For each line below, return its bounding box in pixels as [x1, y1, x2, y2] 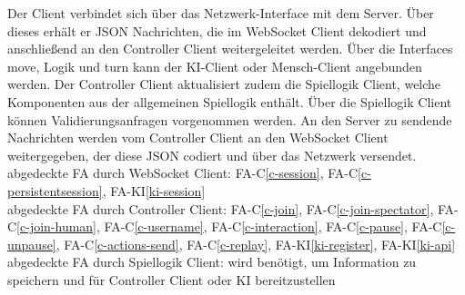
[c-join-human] [16, 217, 97, 236]
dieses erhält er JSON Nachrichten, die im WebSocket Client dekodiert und [7, 21, 427, 40]
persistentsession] [7, 181, 103, 200]
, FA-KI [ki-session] [102, 181, 206, 200]
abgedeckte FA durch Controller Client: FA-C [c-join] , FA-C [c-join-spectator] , [7, 199, 434, 218]
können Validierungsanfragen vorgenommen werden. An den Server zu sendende [7, 110, 452, 129]
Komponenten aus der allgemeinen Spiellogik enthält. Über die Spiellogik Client [7, 92, 452, 111]
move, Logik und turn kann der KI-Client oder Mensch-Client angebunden [7, 56, 422, 75]
